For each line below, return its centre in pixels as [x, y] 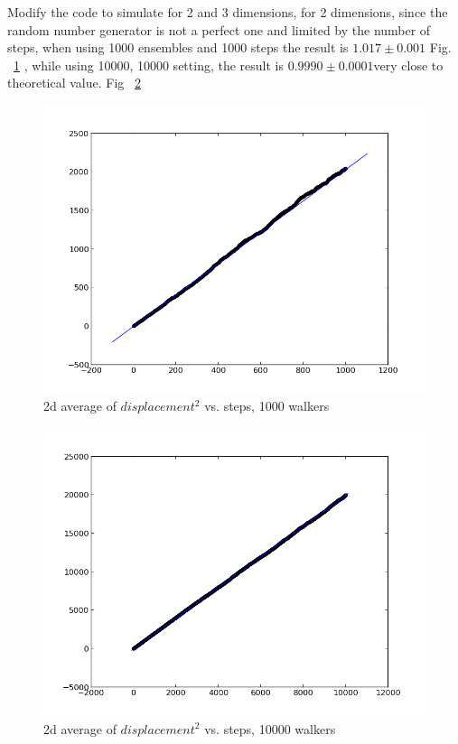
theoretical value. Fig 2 [75, 83]
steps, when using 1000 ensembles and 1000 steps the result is [178, 47]
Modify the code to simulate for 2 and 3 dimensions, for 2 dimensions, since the [228, 12]
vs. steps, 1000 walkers [267, 406]
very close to [408, 65]
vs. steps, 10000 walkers [270, 728]
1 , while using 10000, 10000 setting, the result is [149, 65]
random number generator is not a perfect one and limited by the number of [219, 29]
